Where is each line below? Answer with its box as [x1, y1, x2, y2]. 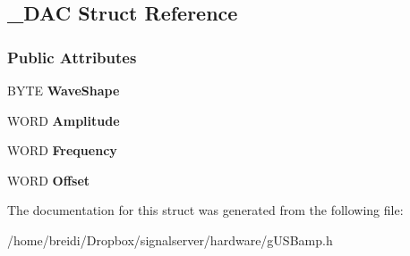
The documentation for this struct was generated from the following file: [7, 201, 404, 219]
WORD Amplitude [7, 111, 120, 129]
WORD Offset [7, 170, 90, 189]
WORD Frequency [7, 141, 117, 160]
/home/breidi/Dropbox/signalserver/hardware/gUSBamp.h [7, 230, 333, 249]
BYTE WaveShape [7, 81, 120, 99]
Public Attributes [7, 45, 137, 68]
